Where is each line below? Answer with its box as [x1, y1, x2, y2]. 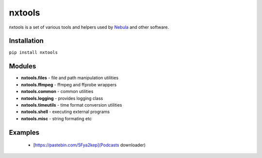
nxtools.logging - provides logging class [21, 95, 103, 101]
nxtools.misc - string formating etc [21, 115, 92, 121]
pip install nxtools [9, 50, 58, 55]
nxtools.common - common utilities [21, 89, 94, 95]
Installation [9, 37, 44, 45]
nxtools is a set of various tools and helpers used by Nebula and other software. [9, 24, 169, 30]
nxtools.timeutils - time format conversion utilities [21, 102, 122, 108]
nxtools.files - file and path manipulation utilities [21, 75, 119, 81]
